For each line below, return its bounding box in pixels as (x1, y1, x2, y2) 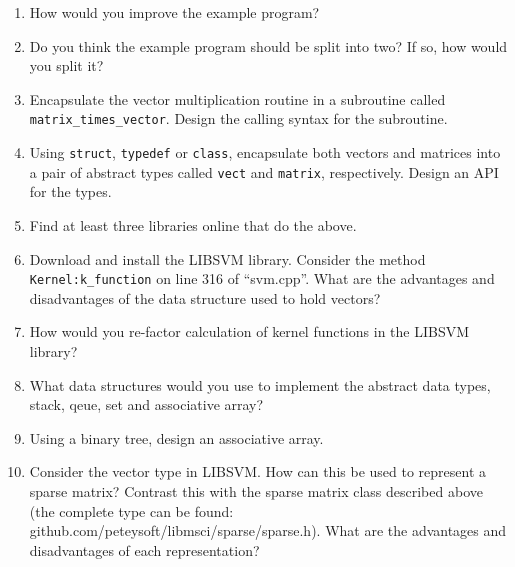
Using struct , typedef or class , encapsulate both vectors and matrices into (29, 142, 501, 163)
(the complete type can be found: (29, 500, 234, 521)
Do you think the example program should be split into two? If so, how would (29, 35, 508, 56)
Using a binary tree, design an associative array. (29, 427, 324, 448)
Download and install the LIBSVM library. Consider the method (29, 248, 426, 269)
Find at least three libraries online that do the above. (29, 214, 357, 235)
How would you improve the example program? (29, 2, 320, 22)
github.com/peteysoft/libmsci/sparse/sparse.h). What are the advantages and (29, 520, 507, 541)
